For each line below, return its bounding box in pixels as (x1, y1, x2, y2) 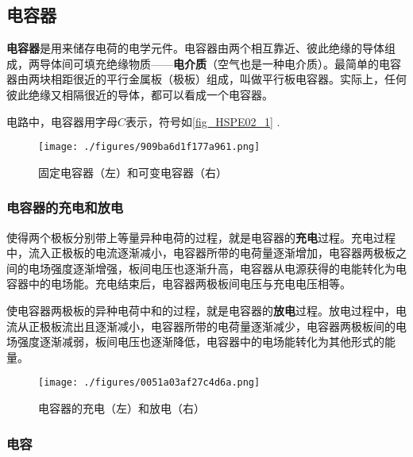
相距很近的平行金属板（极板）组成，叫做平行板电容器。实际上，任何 (50, 71, 407, 87)
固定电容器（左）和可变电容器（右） (38, 163, 227, 180)
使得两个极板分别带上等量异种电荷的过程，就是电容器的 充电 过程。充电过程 (6, 228, 396, 245)
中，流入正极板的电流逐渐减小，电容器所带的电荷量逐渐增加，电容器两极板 (6, 244, 396, 261)
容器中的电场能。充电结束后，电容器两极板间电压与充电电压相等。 (6, 275, 351, 292)
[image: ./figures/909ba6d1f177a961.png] (38, 141, 261, 153)
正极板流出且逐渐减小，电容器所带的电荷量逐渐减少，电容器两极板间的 (28, 317, 396, 334)
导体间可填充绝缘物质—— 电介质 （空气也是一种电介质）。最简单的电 (39, 55, 390, 71)
